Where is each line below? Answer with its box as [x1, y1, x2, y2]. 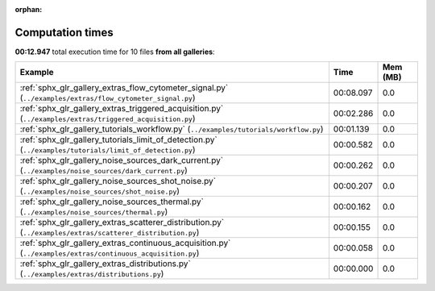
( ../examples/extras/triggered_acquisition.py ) [19, 113, 196, 124]
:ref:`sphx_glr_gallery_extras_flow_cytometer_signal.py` [19, 82, 229, 94]
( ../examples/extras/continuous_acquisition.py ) [19, 247, 200, 259]
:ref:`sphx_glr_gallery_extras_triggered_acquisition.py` [19, 103, 224, 114]
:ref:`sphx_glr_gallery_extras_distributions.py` [19, 258, 191, 269]
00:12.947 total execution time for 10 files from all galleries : [14, 47, 215, 56]
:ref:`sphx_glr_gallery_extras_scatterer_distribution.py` [19, 217, 225, 228]
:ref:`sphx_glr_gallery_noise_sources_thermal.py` [19, 196, 205, 207]
